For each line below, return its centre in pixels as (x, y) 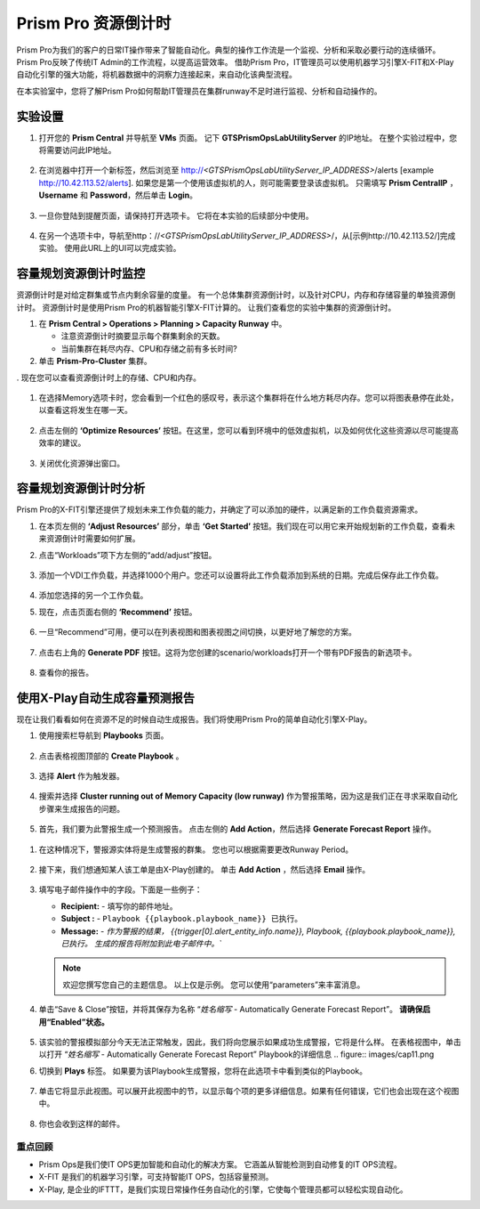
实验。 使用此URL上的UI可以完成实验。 (110, 248)
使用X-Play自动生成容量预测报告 (106, 698)
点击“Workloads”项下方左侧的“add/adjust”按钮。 (128, 555)
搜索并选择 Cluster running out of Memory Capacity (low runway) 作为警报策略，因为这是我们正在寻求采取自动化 (248, 796)
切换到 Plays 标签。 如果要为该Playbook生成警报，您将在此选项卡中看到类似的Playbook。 (203, 1071)
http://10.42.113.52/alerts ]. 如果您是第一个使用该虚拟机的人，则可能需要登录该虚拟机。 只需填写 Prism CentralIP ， (248, 183)
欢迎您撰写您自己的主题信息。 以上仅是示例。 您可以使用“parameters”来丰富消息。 (214, 985)
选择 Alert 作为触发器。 (81, 776)
